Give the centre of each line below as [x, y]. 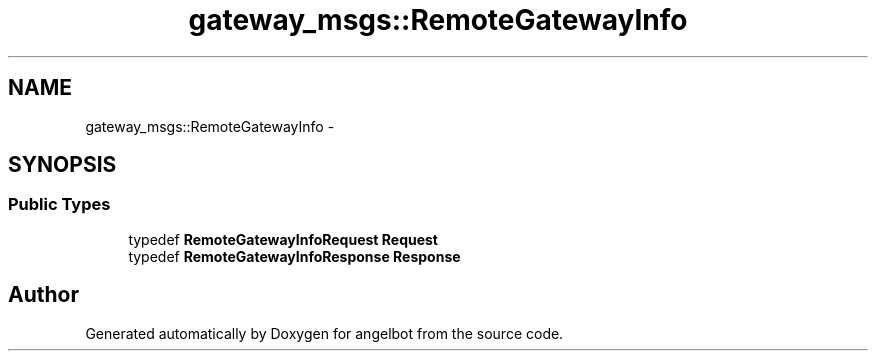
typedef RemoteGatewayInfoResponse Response [294, 256]
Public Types [59, 204]
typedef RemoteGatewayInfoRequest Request [283, 239]
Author [43, 295]
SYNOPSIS [62, 165]
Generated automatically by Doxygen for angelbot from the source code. [324, 333]
